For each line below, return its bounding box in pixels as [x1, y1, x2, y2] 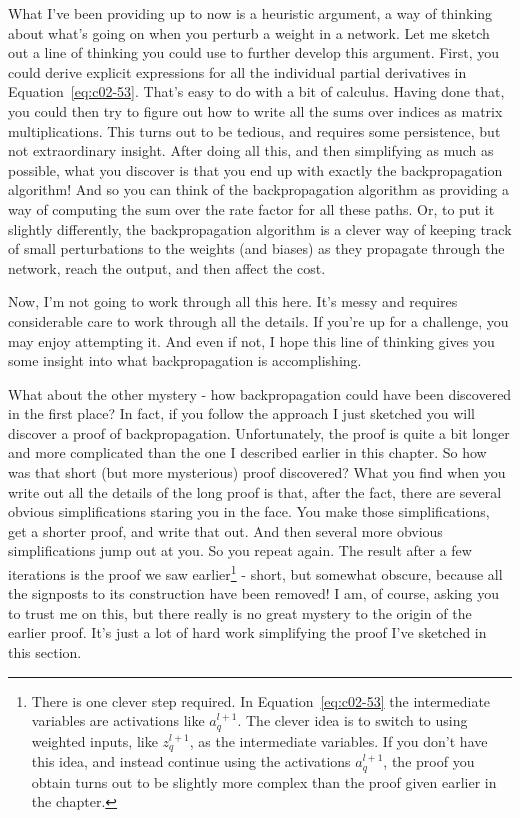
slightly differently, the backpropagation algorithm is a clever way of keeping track [8, 218, 512, 239]
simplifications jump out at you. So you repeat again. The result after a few [8, 540, 472, 561]
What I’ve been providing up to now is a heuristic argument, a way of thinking [8, 3, 493, 23]
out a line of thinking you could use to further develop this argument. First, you [8, 42, 500, 63]
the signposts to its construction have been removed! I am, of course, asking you [8, 583, 500, 604]
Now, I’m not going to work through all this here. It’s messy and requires [8, 291, 458, 312]
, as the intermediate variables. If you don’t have [189, 730, 488, 751]
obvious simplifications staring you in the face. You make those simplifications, [8, 501, 490, 522]
